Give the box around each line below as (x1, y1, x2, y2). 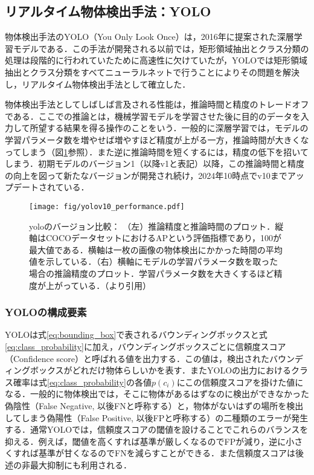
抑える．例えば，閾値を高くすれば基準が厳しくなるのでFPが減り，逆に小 (5, 435, 295, 447)
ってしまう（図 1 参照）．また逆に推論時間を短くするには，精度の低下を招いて (5, 145, 309, 158)
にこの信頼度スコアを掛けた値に (176, 375, 304, 388)
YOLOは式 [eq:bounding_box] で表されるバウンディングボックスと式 (5, 328, 268, 341)
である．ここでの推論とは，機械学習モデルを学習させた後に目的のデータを (5, 109, 301, 122)
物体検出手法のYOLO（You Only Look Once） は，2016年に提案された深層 (5, 30, 294, 43)
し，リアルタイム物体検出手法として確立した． (5, 77, 191, 90)
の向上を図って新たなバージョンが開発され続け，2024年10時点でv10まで (5, 169, 287, 181)
